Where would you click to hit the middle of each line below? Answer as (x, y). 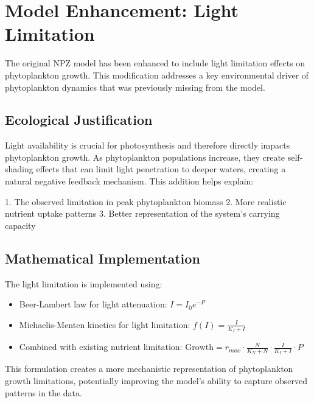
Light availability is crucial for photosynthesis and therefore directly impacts (148, 145)
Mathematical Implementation (103, 258)
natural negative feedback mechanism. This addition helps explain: (129, 181)
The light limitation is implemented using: (84, 283)
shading (19, 169)
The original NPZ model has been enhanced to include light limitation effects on (155, 63)
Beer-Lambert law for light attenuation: (93, 304)
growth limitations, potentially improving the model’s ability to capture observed (156, 380)
